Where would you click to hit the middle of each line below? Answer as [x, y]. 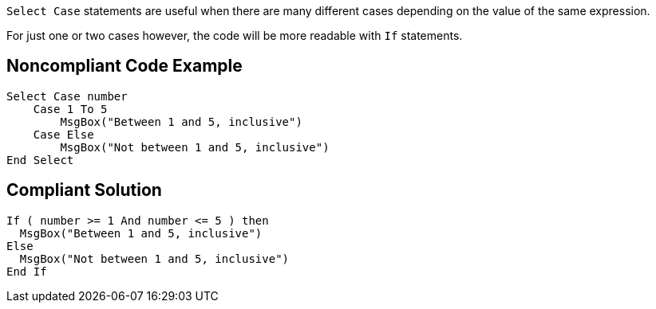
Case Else [63, 134]
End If [27, 271]
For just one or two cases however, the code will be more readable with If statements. [235, 35]
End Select [40, 160]
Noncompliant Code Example [124, 66]
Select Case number [67, 96]
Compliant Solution [84, 190]
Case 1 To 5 [70, 109]
